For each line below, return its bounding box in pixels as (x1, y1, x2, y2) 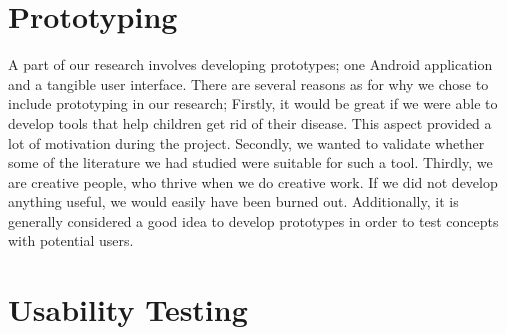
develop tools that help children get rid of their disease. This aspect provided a (8, 112, 492, 133)
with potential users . (8, 230, 134, 251)
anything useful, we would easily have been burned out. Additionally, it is (8, 191, 459, 212)
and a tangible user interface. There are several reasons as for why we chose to (8, 73, 489, 94)
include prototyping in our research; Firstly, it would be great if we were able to (8, 93, 498, 114)
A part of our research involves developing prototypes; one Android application (8, 54, 493, 75)
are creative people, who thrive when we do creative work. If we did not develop (8, 171, 498, 192)
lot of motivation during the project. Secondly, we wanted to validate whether (8, 132, 485, 153)
